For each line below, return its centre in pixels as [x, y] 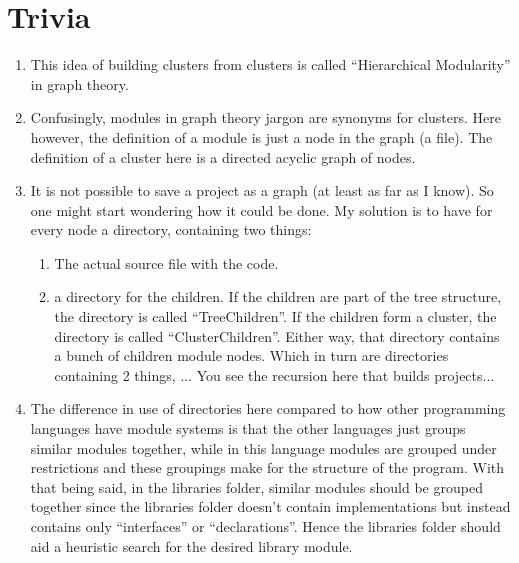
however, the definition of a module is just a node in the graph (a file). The [261, 136]
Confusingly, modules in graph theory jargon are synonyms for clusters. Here [265, 117]
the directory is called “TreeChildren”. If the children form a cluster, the [275, 316]
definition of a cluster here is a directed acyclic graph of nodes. [223, 156]
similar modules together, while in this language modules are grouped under [263, 447]
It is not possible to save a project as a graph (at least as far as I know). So [262, 190]
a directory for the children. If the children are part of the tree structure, [278, 296]
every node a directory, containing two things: [171, 229]
